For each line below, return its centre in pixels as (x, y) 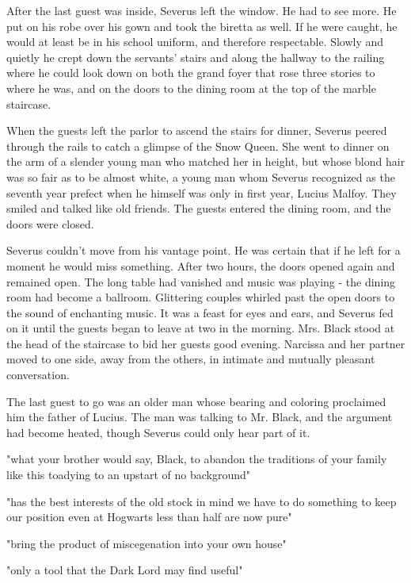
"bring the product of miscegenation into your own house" (147, 543)
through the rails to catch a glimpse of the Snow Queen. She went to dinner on (198, 146)
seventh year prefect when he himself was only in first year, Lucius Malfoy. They (202, 192)
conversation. (38, 375)
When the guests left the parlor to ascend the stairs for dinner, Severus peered (197, 130)
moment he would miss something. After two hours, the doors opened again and (201, 265)
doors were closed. (50, 223)
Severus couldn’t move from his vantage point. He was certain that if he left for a (204, 250)
